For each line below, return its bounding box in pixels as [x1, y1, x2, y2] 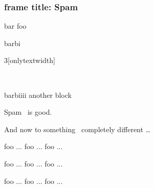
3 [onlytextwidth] [4, 55, 55, 66]
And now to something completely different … [4, 123, 150, 134]
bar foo [4, 20, 27, 31]
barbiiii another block [4, 89, 72, 100]
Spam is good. [4, 107, 52, 117]
